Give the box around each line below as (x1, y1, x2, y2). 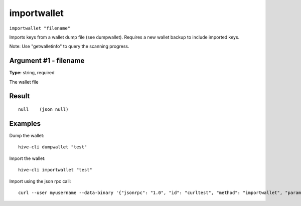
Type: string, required (9, 70, 55, 76)
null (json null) (18, 107, 69, 112)
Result (9, 92, 30, 100)
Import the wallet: (9, 155, 46, 161)
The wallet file (9, 79, 39, 85)
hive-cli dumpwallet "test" (18, 144, 87, 150)
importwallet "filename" (9, 25, 70, 31)
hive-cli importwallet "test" (18, 167, 93, 173)
